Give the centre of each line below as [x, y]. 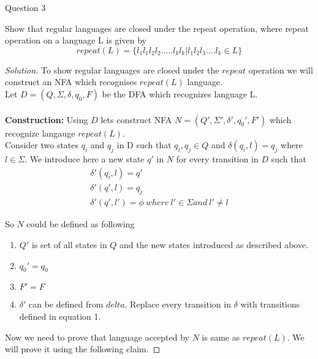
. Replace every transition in [178, 304]
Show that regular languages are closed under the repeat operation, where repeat [157, 28]
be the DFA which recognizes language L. [180, 93]
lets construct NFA [136, 119]
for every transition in [217, 158]
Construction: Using [47, 119]
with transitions [270, 304]
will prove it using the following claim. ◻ [83, 349]
